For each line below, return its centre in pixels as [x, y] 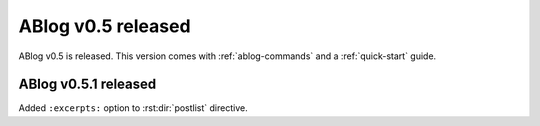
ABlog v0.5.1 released [87, 84]
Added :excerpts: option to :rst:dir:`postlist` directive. [133, 108]
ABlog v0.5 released [104, 26]
